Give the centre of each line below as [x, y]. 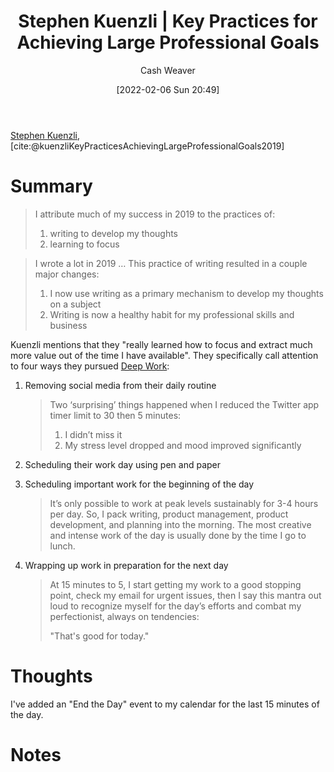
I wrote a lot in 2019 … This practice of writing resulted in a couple [171, 263]
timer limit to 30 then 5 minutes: [115, 415]
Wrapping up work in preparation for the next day [126, 565]
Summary [51, 186]
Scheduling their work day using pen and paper [123, 464]
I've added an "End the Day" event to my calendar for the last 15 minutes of [165, 704]
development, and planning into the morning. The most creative [180, 524]
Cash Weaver [168, 70]
